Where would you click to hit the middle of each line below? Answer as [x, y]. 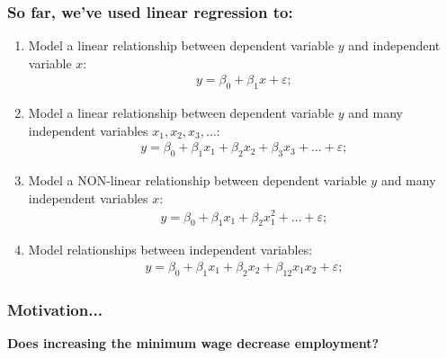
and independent [394, 45]
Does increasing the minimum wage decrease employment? [193, 342]
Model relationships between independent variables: [170, 250]
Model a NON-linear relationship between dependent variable [197, 180]
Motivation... [55, 309]
